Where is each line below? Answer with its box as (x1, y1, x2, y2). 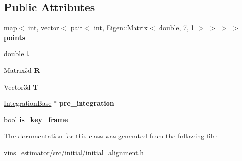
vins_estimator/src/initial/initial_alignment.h (4, 147, 144, 157)
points (4, 32, 26, 42)
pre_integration (59, 98, 114, 108)
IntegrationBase (4, 98, 52, 108)
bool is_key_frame (4, 114, 68, 124)
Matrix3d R (4, 65, 40, 75)
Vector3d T (4, 81, 39, 92)
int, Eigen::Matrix (94, 23, 148, 33)
